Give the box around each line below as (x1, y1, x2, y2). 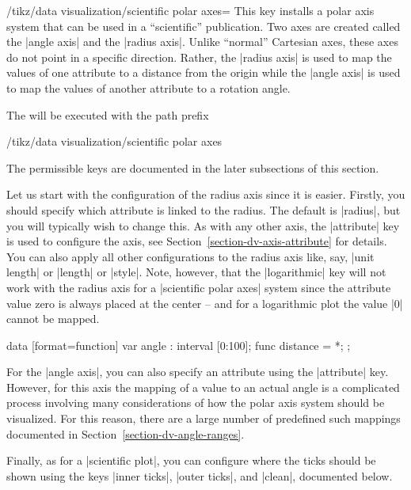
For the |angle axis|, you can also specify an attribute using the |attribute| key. (6, 363, 389, 380)
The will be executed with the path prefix (6, 106, 209, 123)
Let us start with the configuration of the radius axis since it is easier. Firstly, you (6, 186, 405, 203)
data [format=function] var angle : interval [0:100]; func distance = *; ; (6, 336, 351, 353)
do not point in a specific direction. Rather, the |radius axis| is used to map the (6, 48, 392, 65)
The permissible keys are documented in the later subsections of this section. (6, 159, 379, 176)
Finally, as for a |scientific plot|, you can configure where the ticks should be (6, 452, 376, 469)
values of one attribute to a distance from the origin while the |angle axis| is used (6, 64, 401, 81)
